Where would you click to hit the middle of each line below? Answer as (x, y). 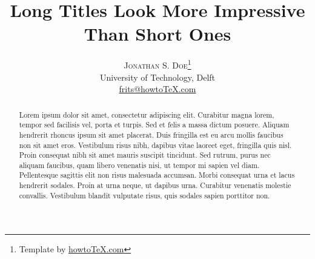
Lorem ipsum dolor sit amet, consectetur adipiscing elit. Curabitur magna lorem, (147, 114)
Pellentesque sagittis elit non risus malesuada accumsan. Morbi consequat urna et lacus (157, 175)
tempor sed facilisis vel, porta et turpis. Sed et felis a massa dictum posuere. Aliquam (154, 125)
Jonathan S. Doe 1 (157, 64)
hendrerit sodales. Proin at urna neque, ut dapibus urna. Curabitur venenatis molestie (155, 185)
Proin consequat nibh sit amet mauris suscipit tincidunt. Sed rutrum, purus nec (145, 155)
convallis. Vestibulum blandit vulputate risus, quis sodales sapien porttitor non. (144, 195)
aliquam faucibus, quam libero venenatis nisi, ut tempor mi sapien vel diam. (139, 165)
